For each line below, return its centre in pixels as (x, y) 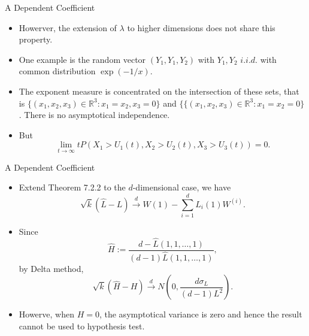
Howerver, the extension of (68, 27)
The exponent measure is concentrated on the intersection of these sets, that (159, 91)
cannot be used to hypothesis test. (82, 326)
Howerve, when (46, 314)
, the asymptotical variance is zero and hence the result (201, 314)
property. (36, 39)
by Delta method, (51, 268)
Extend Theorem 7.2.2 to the (72, 187)
